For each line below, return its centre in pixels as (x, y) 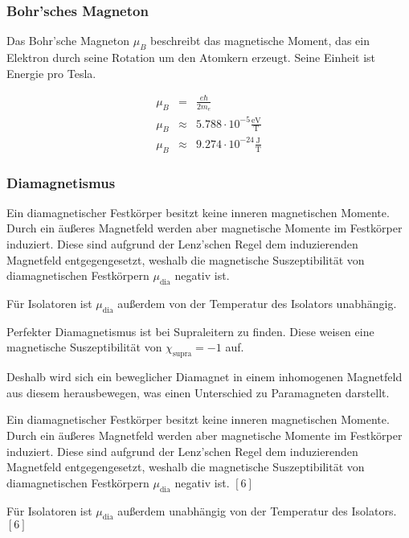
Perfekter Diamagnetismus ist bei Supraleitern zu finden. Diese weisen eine (190, 331)
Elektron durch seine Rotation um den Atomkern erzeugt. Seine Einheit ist (191, 57)
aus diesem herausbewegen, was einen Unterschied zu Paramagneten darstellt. (198, 392)
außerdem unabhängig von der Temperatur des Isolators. (257, 510)
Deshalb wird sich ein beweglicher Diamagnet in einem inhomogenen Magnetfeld (204, 377)
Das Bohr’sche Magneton (68, 41)
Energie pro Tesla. (51, 73)
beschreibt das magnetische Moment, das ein (260, 41)
